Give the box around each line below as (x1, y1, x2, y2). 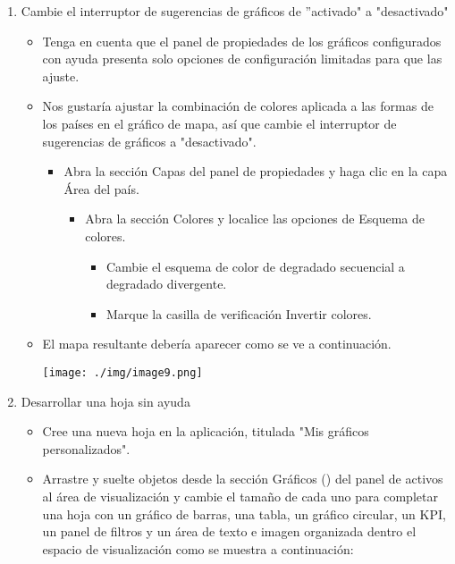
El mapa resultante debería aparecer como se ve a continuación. (42, 334, 392, 353)
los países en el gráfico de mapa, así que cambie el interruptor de (42, 114, 397, 132)
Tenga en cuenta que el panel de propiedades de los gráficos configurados (42, 31, 442, 50)
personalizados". (42, 439, 131, 458)
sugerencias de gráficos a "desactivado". (42, 131, 257, 150)
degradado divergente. (105, 274, 227, 293)
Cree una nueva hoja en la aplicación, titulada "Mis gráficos (42, 422, 369, 441)
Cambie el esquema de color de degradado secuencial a (105, 257, 405, 275)
